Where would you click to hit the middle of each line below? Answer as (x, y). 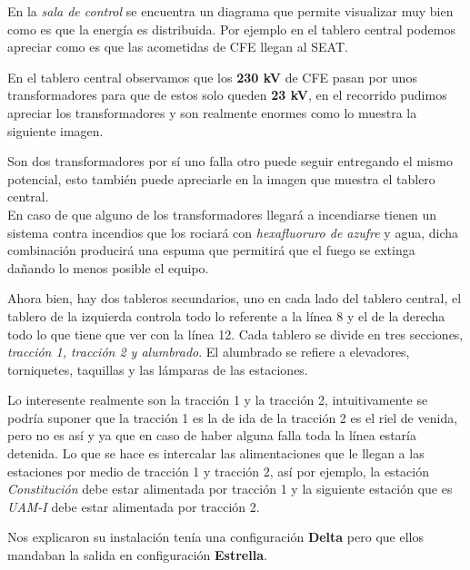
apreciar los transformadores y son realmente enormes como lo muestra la (212, 112)
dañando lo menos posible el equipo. (108, 267)
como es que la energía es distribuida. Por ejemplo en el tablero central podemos (231, 29)
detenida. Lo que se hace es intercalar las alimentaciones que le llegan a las (216, 453)
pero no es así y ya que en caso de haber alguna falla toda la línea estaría (212, 435)
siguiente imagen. (55, 130)
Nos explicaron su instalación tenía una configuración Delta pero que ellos (215, 537)
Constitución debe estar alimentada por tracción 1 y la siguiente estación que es (230, 489)
